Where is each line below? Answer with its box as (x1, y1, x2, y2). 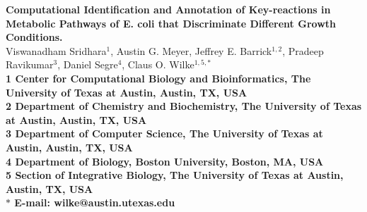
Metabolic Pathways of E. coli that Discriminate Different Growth (6, 15, 336, 30)
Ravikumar (6, 57, 54, 72)
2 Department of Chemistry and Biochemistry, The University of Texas (6, 99, 362, 113)
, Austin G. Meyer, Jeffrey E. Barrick (110, 43, 272, 58)
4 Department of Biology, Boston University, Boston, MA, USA (6, 154, 324, 168)
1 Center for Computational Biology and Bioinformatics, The (6, 70, 311, 85)
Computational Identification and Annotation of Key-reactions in (6, 2, 331, 16)
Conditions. (6, 30, 63, 44)
